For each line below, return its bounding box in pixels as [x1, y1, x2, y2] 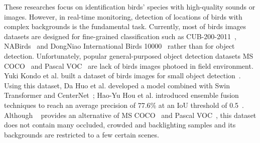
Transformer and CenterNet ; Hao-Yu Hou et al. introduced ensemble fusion [4, 90, 239, 100]
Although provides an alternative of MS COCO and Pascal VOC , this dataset [4, 109, 256, 120]
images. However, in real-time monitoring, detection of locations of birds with [4, 11, 242, 22]
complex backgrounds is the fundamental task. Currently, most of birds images [4, 21, 246, 32]
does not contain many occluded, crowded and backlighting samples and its [4, 119, 236, 130]
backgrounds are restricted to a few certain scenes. [4, 129, 159, 139]
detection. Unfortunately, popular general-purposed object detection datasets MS [4, 50, 253, 61]
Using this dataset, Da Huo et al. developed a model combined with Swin [4, 80, 230, 90]
